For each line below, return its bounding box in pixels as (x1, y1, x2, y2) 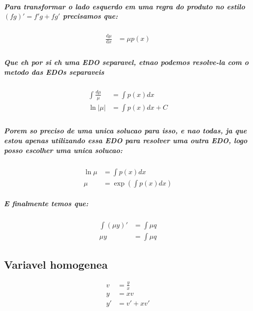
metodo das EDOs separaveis (4, 66, 104, 77)
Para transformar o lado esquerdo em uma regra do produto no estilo (4, 1, 245, 11)
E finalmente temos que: (4, 198, 89, 209)
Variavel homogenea (4, 256, 108, 272)
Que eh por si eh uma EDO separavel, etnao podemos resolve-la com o (4, 57, 249, 67)
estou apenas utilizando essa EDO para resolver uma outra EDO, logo (4, 135, 248, 145)
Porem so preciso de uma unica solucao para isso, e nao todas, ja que (4, 125, 247, 136)
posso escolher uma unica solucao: (4, 145, 123, 155)
